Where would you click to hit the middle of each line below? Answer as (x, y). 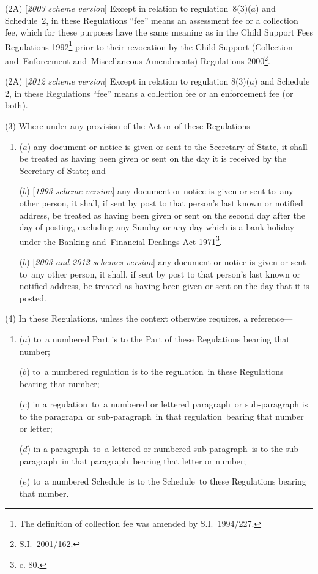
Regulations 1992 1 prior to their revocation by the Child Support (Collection (149, 45)
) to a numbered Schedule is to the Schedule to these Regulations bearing (166, 481)
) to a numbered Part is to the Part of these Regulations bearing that (158, 339)
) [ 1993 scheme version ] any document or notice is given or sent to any (160, 191)
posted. (33, 297)
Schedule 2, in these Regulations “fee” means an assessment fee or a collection (152, 20)
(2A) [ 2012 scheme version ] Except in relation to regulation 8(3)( (128, 81)
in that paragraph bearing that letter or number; (154, 460)
